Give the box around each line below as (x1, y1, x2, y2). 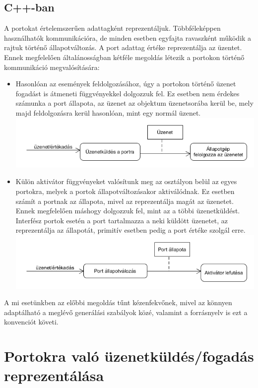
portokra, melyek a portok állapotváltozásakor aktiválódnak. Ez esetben (15, 186, 235, 196)
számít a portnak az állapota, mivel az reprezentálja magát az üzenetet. (15, 195, 234, 206)
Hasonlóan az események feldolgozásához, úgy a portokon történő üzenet (15, 78, 236, 89)
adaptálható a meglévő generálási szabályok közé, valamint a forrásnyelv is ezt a (4, 307, 248, 317)
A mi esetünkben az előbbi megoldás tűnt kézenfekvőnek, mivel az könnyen (4, 297, 232, 308)
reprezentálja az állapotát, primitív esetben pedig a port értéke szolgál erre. (15, 225, 246, 235)
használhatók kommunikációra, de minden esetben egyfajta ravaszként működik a (4, 32, 252, 43)
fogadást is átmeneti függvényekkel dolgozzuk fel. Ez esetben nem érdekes (15, 88, 240, 98)
